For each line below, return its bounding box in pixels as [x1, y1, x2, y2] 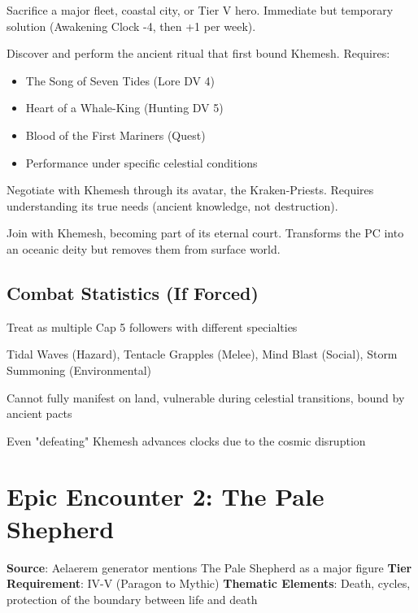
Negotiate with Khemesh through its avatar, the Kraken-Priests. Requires [7, 181, 374, 198]
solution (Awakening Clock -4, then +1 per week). [7, 17, 256, 34]
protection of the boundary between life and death [7, 590, 258, 607]
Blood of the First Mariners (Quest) [25, 126, 206, 143]
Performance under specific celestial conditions [25, 154, 258, 171]
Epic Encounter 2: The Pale [7, 480, 324, 513]
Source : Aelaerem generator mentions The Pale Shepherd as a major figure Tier [7, 559, 412, 576]
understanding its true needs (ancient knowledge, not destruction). [7, 197, 338, 214]
